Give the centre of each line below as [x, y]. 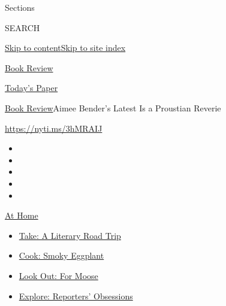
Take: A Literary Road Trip [70, 235]
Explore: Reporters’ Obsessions [76, 296]
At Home [22, 215]
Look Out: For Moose [58, 275]
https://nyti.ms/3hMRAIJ [54, 128]
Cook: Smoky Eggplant [61, 255]
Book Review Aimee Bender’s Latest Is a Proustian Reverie [113, 107]
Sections [20, 7]
